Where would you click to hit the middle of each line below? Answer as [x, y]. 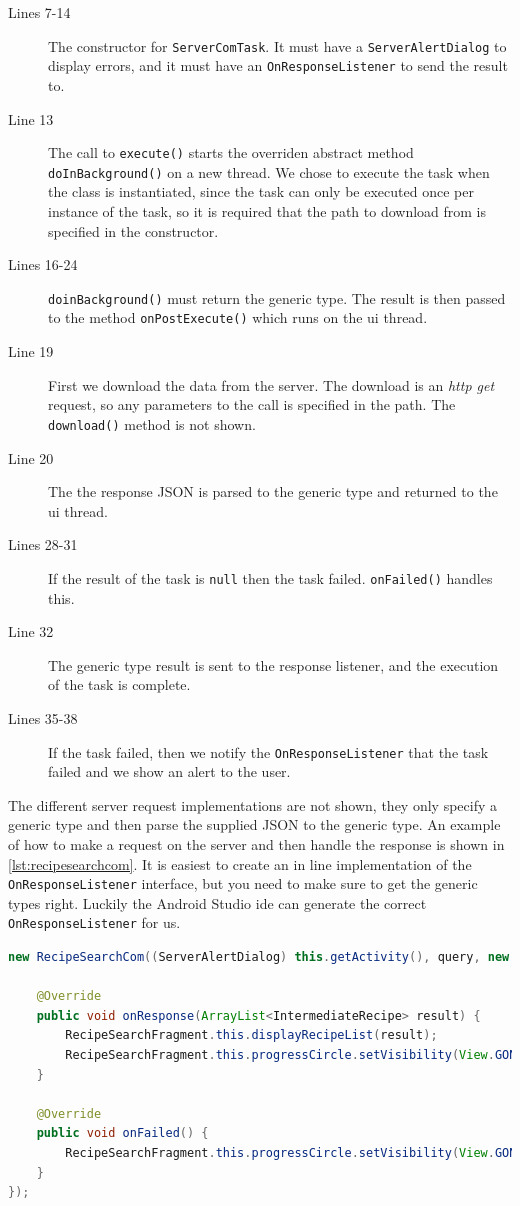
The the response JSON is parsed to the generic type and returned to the [273, 491]
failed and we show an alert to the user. [169, 771]
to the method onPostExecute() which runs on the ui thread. [238, 317]
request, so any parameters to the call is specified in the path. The [252, 404]
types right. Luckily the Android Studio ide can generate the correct [217, 902]
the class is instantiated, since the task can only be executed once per [261, 191]
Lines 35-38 [43, 717]
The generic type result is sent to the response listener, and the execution [273, 664]
